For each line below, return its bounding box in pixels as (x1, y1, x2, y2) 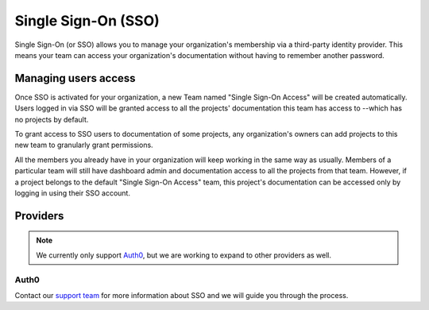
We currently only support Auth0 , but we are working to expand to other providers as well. (36, 250, 332, 260)
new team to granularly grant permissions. (14, 140, 154, 150)
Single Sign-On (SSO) (14, 12, 160, 29)
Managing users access (14, 72, 136, 85)
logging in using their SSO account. (14, 188, 131, 198)
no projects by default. (14, 114, 89, 124)
